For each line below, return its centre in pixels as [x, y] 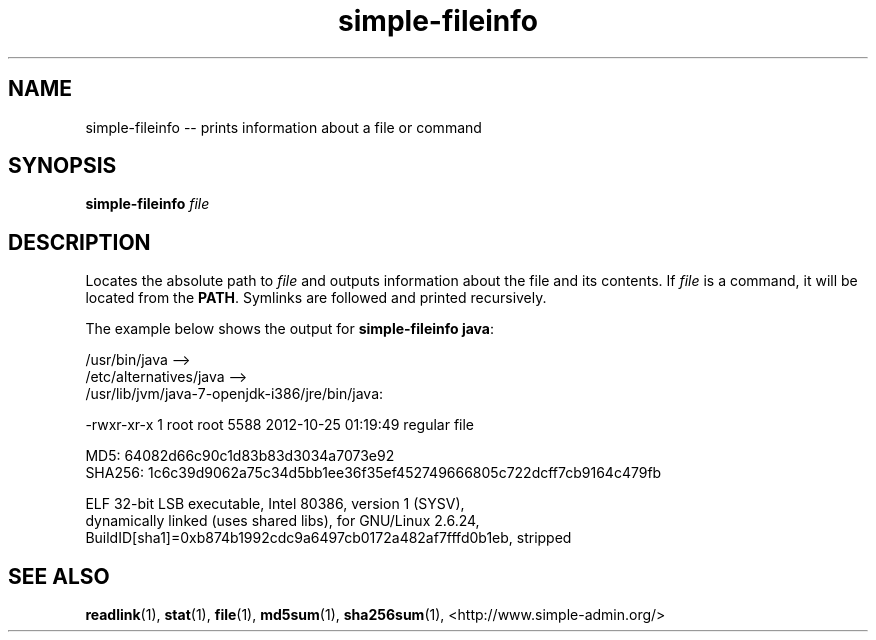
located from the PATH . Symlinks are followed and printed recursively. [316, 298]
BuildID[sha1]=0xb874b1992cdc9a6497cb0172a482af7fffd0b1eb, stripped [328, 538]
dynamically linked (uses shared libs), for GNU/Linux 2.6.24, [282, 521]
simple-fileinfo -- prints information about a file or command [283, 127]
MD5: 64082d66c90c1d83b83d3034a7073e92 [240, 456]
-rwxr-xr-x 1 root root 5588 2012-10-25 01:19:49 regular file [280, 425]
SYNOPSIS [62, 166]
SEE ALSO [59, 576]
